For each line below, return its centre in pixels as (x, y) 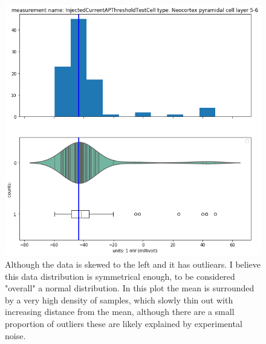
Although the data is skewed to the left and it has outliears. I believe (133, 264)
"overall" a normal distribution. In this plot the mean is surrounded (130, 288)
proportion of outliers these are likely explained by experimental (124, 323)
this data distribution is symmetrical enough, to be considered (120, 276)
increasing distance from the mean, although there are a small (120, 312)
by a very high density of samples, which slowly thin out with (119, 299)
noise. (15, 335)
